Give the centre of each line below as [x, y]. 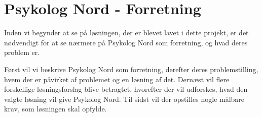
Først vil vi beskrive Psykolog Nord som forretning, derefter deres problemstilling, [131, 69]
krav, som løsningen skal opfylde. [55, 109]
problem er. [22, 52]
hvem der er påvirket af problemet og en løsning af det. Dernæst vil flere [117, 79]
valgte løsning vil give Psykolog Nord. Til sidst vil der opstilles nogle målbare [124, 99]
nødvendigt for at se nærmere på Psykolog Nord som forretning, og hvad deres [126, 42]
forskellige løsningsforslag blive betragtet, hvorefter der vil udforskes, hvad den [126, 89]
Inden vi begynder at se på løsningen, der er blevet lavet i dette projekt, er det [126, 33]
